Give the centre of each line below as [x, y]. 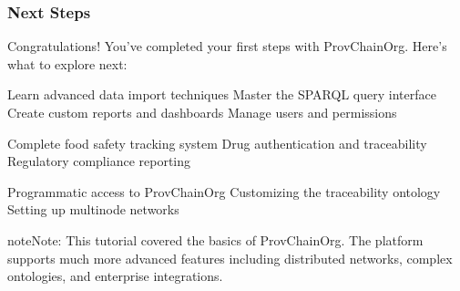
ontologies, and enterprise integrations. [115, 276]
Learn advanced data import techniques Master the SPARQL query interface [222, 94]
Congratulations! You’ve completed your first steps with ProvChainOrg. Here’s [227, 46]
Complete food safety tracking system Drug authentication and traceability [217, 143]
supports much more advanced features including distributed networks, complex [230, 258]
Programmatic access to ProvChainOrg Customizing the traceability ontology [224, 191]
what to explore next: [67, 63]
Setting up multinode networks [93, 209]
